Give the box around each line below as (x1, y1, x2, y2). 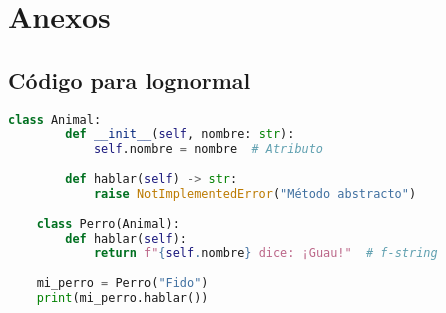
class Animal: (8, 112, 102, 127)
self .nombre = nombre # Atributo (93, 142, 324, 157)
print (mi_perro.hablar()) (36, 291, 209, 306)
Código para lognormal (8, 64, 251, 95)
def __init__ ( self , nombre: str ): (65, 127, 295, 142)
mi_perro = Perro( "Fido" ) (36, 276, 209, 291)
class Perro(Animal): (36, 216, 180, 231)
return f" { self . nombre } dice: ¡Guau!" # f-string (93, 246, 438, 261)
